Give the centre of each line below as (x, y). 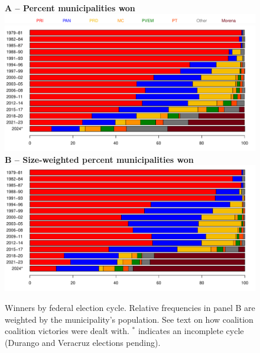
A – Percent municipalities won (70, 8)
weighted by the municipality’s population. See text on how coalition (129, 319)
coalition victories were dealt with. (67, 331)
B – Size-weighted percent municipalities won (99, 159)
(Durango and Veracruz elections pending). (83, 342)
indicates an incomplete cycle (191, 331)
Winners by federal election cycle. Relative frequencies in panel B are (130, 307)
